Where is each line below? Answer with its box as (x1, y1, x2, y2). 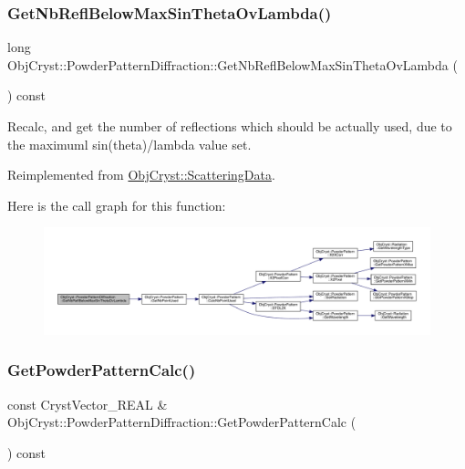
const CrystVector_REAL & (7, 394, 168, 413)
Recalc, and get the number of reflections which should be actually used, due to (7, 117, 452, 135)
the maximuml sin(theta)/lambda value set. (7, 134, 252, 153)
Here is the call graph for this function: (7, 195, 226, 214)
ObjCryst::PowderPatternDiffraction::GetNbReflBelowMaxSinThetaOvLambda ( (7, 55, 458, 74)
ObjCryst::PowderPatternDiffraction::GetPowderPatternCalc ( (7, 412, 356, 432)
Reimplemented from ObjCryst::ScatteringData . (7, 165, 275, 184)
